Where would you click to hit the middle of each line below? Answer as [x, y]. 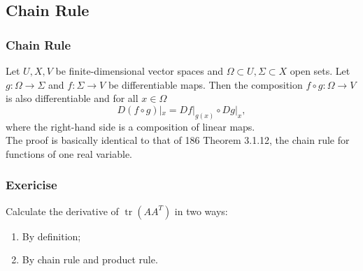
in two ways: [201, 211]
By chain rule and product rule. [90, 259]
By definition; [51, 236]
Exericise [31, 185]
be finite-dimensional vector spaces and [139, 71]
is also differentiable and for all [72, 98]
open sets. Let [320, 71]
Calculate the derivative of [62, 211]
